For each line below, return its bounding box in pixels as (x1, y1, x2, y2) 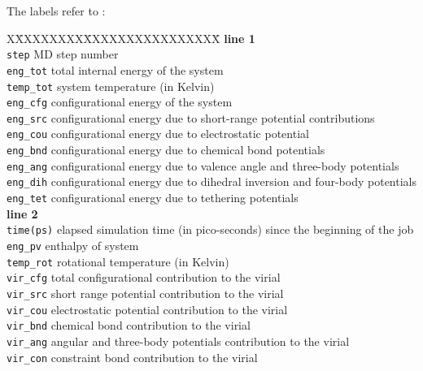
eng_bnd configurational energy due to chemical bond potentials (7, 141, 325, 158)
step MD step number (7, 45, 119, 63)
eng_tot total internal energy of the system (7, 61, 224, 78)
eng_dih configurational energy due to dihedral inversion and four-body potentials (7, 173, 417, 190)
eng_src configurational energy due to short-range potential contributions (7, 109, 375, 126)
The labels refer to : (7, 2, 106, 19)
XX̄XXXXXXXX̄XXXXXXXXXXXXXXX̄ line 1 (7, 29, 255, 46)
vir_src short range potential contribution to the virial (7, 284, 284, 301)
